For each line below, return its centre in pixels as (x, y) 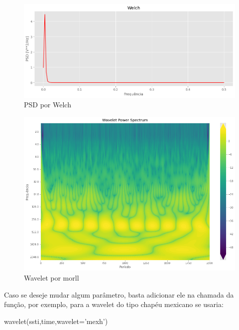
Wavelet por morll (52, 278)
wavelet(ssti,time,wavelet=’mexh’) (56, 321)
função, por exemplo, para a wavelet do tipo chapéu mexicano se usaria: (114, 304)
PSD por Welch (48, 105)
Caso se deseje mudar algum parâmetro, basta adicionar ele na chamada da (119, 294)
